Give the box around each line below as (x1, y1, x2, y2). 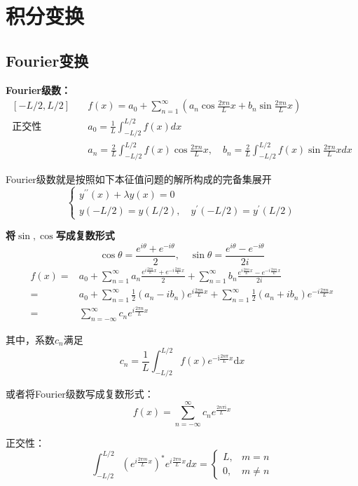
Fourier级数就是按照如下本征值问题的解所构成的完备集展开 (6, 171, 272, 186)
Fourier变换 (6, 49, 89, 71)
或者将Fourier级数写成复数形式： (6, 386, 154, 400)
